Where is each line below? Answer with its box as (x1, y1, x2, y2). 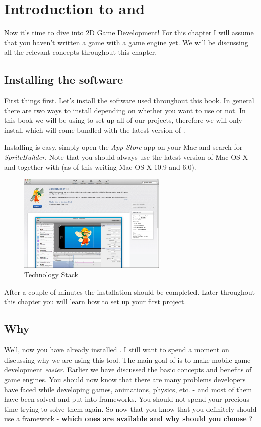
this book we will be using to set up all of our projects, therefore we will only (4, 115, 242, 125)
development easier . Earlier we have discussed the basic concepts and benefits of (4, 364, 252, 375)
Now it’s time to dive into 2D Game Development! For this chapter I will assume (4, 27, 254, 38)
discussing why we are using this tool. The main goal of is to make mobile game (4, 354, 251, 365)
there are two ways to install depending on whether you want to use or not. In (4, 105, 246, 115)
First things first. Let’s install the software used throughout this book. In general (4, 95, 254, 106)
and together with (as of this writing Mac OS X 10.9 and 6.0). (4, 161, 197, 172)
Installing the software (4, 72, 123, 87)
